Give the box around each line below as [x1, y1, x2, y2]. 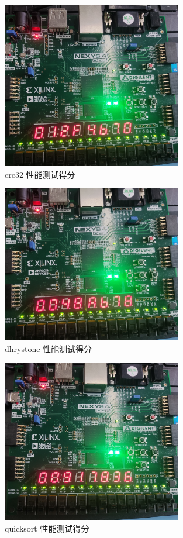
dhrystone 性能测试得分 [5, 342, 92, 354]
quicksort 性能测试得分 [5, 522, 89, 534]
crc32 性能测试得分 [5, 168, 75, 180]
